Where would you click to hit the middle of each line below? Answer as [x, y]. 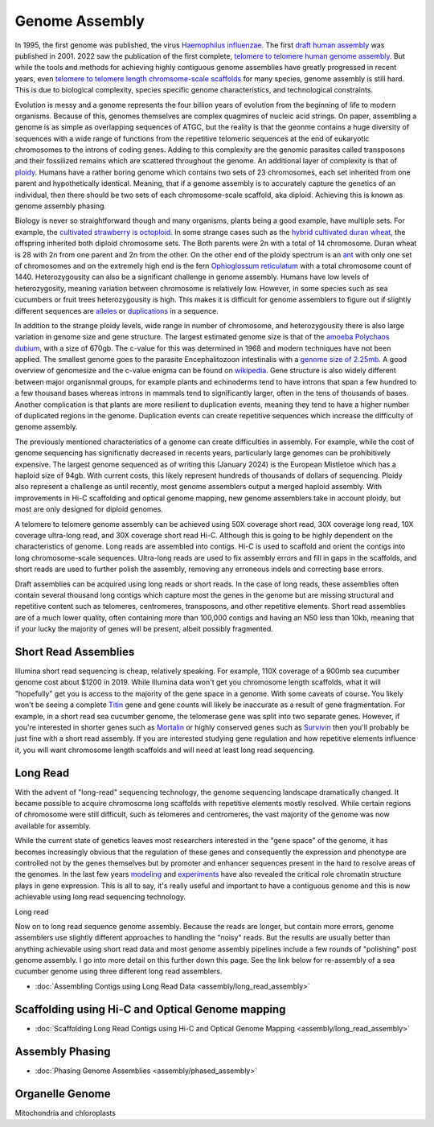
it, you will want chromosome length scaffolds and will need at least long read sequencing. [165, 750]
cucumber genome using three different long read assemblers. [119, 971]
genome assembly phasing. [61, 206]
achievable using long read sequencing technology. [100, 897]
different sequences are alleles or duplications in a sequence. [117, 311]
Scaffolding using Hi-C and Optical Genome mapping [150, 1009]
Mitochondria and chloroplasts [66, 1113]
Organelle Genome [63, 1094]
